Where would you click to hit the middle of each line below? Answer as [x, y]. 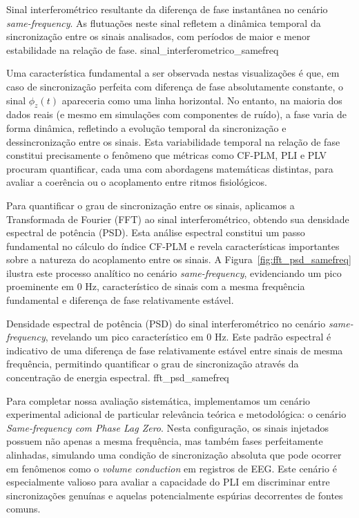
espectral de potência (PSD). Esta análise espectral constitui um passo [156, 232]
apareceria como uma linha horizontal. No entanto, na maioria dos [202, 100]
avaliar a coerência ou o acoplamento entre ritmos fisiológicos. [137, 182]
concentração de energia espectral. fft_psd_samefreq [118, 377]
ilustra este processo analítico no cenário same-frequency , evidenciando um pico [174, 272]
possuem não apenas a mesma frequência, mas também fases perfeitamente [165, 441]
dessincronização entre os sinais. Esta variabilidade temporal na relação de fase [173, 141]
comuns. [23, 509]
